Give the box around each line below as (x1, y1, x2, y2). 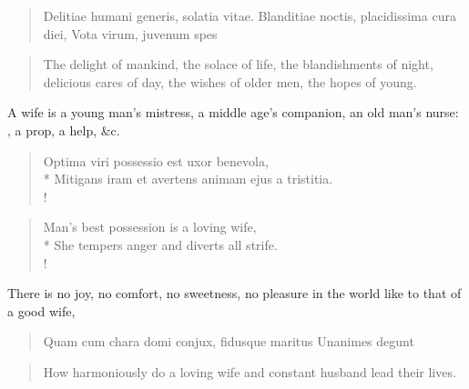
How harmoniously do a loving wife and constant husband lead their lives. (43, 362, 456, 381)
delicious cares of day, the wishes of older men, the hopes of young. (43, 72, 417, 91)
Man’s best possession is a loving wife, (43, 217, 257, 236)
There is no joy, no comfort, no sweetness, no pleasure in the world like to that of (7, 284, 462, 303)
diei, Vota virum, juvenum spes (43, 24, 218, 43)
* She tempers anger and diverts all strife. (43, 234, 278, 254)
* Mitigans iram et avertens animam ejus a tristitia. (43, 169, 333, 188)
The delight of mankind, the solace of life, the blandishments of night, (43, 55, 433, 74)
